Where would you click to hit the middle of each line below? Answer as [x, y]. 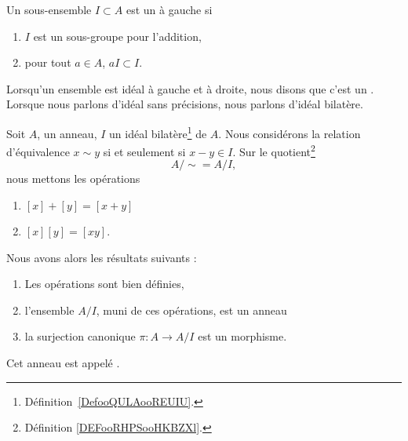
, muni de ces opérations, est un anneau [191, 310]
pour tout [48, 62]
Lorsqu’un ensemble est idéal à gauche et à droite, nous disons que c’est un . [190, 88]
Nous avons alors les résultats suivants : [102, 257]
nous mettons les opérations [73, 179]
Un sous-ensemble [49, 9]
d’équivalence [38, 151]
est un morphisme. [242, 336]
